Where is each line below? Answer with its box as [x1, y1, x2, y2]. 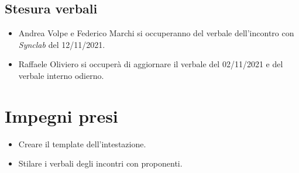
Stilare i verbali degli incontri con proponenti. [18, 157, 183, 169]
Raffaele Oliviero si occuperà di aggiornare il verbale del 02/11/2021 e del [18, 58, 283, 70]
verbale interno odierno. [18, 69, 104, 81]
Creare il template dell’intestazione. [18, 137, 146, 150]
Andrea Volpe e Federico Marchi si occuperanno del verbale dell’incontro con [18, 27, 294, 39]
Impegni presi [5, 103, 118, 127]
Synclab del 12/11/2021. [18, 38, 105, 50]
